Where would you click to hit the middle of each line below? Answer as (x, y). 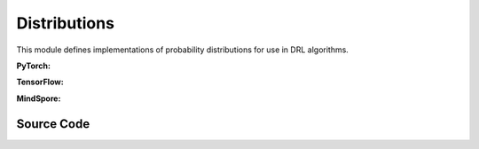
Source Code (53, 124)
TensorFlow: (40, 82)
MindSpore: (39, 98)
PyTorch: (33, 66)
